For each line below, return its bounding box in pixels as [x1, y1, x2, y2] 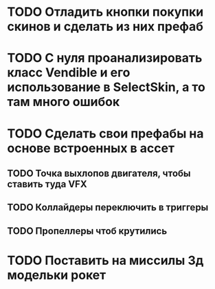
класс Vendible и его [7, 65, 131, 81]
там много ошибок [7, 94, 120, 110]
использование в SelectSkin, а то [7, 80, 206, 95]
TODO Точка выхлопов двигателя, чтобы [7, 167, 191, 179]
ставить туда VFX [7, 178, 87, 190]
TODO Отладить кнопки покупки [7, 4, 204, 20]
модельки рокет [7, 267, 106, 283]
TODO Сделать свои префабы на [7, 125, 204, 141]
